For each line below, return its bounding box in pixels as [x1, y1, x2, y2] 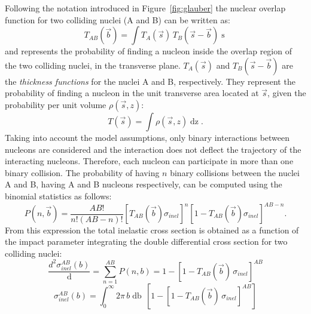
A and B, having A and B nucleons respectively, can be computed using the [5, 178, 282, 190]
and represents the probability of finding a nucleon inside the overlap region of [5, 45, 292, 57]
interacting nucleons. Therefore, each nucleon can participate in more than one [5, 155, 294, 167]
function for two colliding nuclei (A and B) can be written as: [5, 13, 230, 26]
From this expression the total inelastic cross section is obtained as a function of [5, 223, 299, 236]
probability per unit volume [5, 98, 106, 110]
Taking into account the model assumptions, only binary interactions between [5, 131, 290, 143]
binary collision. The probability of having [5, 166, 160, 178]
